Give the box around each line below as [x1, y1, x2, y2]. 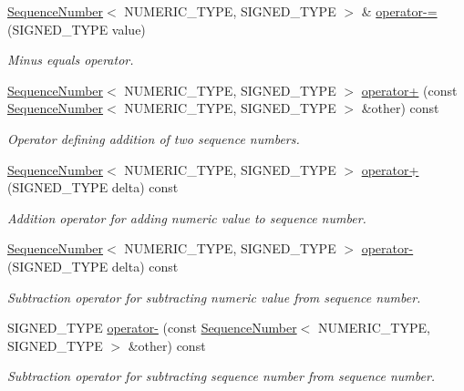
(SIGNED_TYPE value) [7, 19, 146, 38]
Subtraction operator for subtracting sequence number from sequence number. [7, 366, 436, 386]
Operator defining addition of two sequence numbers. [7, 129, 300, 148]
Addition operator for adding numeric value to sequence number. [7, 208, 366, 227]
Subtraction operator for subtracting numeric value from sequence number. [7, 287, 421, 306]
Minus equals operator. [7, 50, 134, 69]
